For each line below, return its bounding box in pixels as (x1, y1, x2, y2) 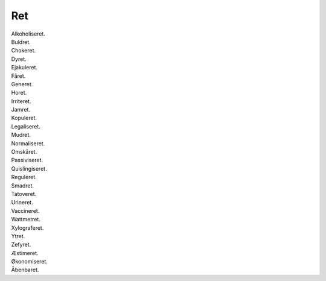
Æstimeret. (11, 249, 39, 256)
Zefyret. (11, 241, 31, 248)
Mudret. (11, 131, 31, 139)
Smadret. (11, 182, 34, 189)
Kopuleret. (11, 115, 37, 122)
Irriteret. (11, 97, 31, 105)
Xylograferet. (11, 224, 44, 232)
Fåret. (11, 72, 26, 80)
